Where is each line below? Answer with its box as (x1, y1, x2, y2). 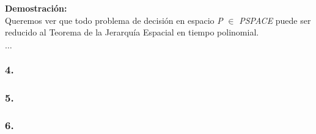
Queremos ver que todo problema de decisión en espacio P (5, 13, 223, 26)
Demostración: (5, 2, 67, 14)
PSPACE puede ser (239, 13, 311, 26)
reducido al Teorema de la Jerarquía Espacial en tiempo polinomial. (5, 26, 259, 39)
